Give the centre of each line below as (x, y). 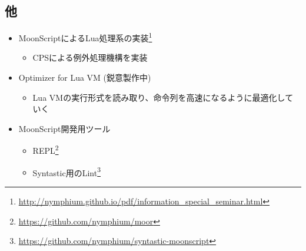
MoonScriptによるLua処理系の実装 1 (85, 37)
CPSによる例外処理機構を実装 (90, 57)
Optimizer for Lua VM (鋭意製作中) (85, 77)
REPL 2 (46, 150)
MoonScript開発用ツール (64, 128)
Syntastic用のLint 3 (67, 171)
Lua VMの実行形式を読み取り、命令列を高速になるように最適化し (159, 97)
